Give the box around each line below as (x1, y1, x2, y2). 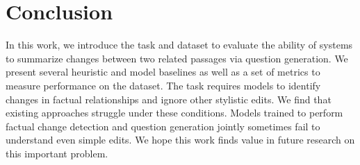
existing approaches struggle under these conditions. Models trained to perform (6, 105, 343, 120)
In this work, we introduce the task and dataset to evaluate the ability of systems (6, 37, 353, 52)
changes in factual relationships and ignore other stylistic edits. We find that (6, 92, 332, 106)
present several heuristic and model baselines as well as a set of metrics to (6, 64, 320, 79)
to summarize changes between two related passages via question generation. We (6, 51, 348, 65)
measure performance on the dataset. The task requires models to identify (6, 78, 321, 92)
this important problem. (6, 146, 108, 160)
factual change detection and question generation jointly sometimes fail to (6, 119, 320, 133)
